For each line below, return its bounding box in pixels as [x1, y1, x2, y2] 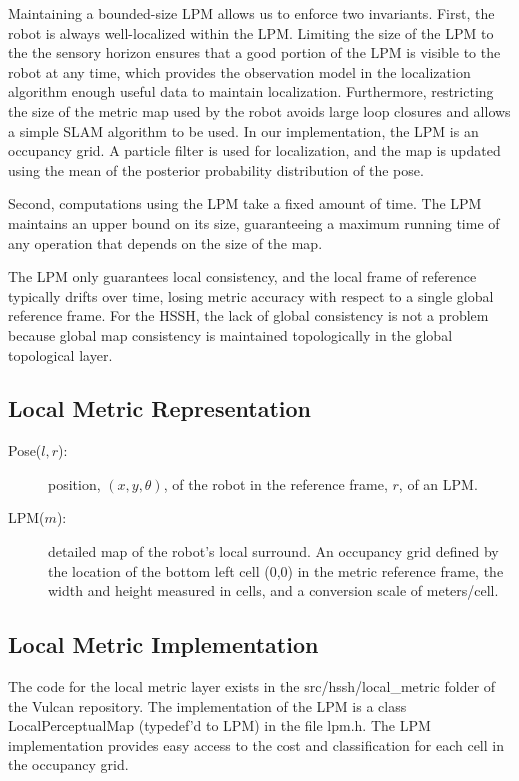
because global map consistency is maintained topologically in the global [8, 324, 453, 345]
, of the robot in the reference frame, [163, 473, 388, 494]
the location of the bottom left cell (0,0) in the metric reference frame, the [48, 560, 504, 581]
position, [48, 473, 101, 494]
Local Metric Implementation [8, 629, 319, 660]
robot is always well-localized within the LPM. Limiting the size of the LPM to [8, 22, 494, 43]
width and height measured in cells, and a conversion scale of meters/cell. [48, 580, 499, 601]
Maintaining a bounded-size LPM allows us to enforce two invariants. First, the [8, 3, 495, 23]
